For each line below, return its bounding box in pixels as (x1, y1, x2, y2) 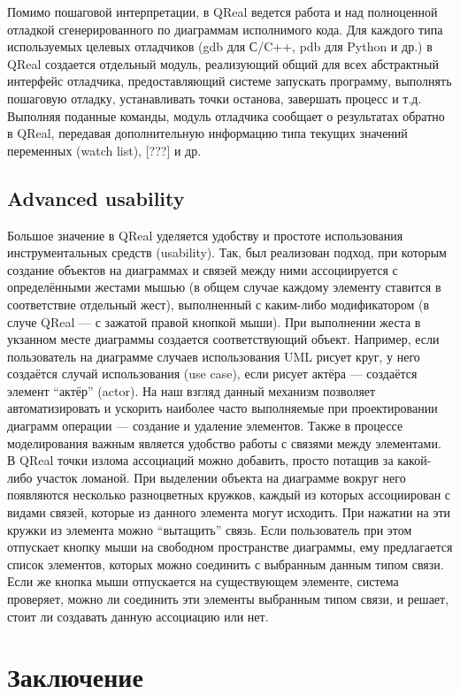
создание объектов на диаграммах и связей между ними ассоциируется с (7, 260, 398, 278)
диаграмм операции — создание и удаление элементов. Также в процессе (7, 416, 403, 435)
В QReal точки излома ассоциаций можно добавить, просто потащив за (7, 451, 394, 469)
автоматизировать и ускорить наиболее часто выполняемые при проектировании (7, 399, 438, 417)
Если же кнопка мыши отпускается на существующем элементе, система (7, 572, 399, 591)
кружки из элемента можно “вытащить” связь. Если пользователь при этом (7, 520, 412, 538)
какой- (397, 451, 432, 469)
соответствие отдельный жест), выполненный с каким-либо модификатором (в (7, 294, 430, 313)
